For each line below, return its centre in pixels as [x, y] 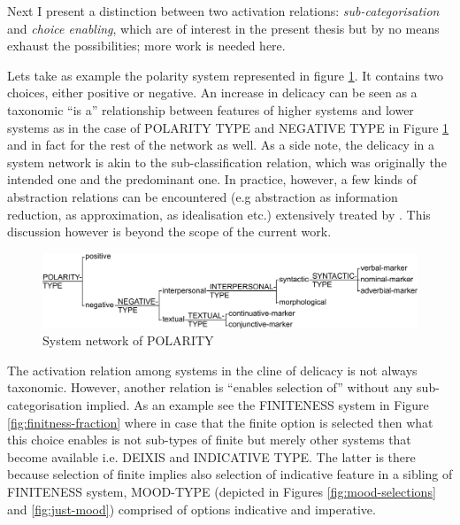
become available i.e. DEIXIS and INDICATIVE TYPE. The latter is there [211, 456]
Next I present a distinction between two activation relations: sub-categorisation [223, 11]
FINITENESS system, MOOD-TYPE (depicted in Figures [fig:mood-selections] [222, 491]
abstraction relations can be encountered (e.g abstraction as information [203, 196]
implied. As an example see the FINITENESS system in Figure [257, 404]
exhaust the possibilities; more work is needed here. [146, 46]
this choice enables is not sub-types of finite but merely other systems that [209, 440]
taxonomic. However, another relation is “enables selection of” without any [210, 387]
